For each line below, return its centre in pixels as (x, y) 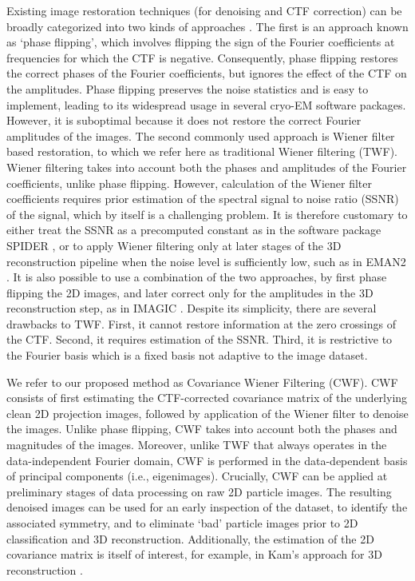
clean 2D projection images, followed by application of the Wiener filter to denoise (207, 413)
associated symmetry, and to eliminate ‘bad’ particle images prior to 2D (182, 523)
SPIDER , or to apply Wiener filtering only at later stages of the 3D (174, 245)
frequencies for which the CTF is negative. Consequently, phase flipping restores (202, 57)
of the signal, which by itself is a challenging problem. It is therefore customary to (207, 214)
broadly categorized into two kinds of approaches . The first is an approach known (207, 26)
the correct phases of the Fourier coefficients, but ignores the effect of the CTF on (207, 73)
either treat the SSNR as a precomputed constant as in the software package (194, 230)
